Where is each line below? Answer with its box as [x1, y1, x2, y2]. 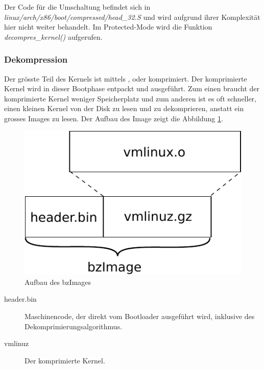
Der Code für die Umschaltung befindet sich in [4, 2, 151, 12]
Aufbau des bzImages [25, 276, 91, 287]
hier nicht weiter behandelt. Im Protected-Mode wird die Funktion [4, 21, 212, 32]
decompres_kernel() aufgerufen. [4, 31, 103, 42]
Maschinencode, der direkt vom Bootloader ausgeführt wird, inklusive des [25, 311, 255, 321]
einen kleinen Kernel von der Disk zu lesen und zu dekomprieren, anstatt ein [4, 103, 244, 114]
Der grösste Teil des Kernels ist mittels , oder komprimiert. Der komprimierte [4, 73, 247, 84]
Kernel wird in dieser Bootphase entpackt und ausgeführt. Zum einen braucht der [4, 83, 260, 94]
